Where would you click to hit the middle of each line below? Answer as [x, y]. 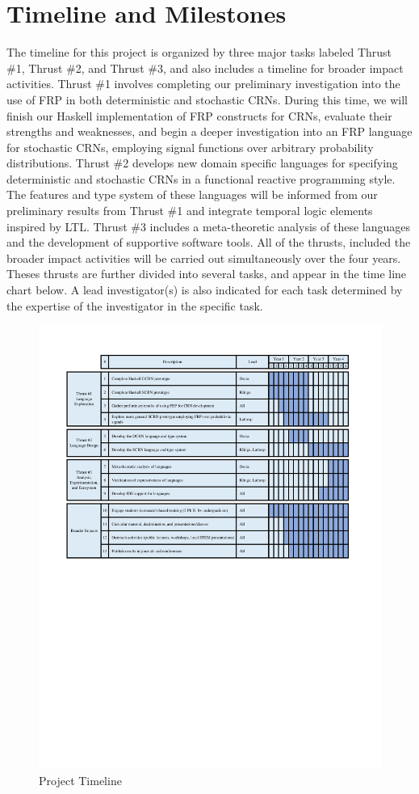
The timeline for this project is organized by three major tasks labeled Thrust [199, 52]
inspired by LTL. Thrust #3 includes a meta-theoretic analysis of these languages [208, 226]
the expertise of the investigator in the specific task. [135, 305]
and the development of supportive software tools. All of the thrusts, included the [209, 242]
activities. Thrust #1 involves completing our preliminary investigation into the [203, 84]
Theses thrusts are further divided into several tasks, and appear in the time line [207, 274]
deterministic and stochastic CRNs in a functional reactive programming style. [201, 178]
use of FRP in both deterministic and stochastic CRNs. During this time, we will [207, 99]
